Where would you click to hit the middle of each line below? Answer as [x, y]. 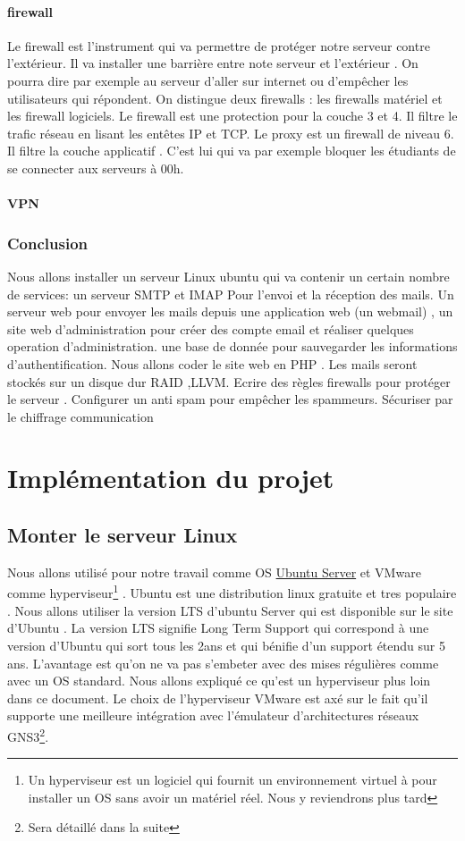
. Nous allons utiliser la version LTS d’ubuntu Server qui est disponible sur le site [230, 610]
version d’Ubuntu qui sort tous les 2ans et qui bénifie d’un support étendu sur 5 [226, 645]
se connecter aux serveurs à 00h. [96, 168]
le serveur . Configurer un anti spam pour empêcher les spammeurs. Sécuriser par [230, 399]
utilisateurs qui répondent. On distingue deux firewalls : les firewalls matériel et [225, 98]
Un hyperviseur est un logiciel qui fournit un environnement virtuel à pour [232, 780]
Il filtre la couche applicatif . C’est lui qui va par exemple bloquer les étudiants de [232, 151]
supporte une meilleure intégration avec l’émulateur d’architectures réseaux [213, 715]
